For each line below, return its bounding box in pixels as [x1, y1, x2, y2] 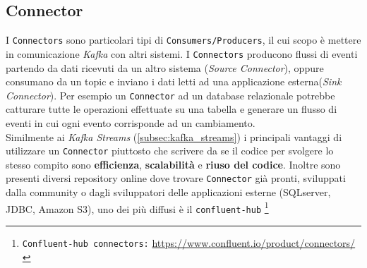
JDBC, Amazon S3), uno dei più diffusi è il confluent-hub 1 [6, 199, 269, 216]
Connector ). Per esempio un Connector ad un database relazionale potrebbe [6, 87, 335, 102]
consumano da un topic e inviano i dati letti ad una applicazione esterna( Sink [6, 74, 342, 89]
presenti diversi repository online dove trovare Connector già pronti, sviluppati [6, 171, 346, 185]
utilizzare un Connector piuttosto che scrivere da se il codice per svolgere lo [6, 143, 334, 158]
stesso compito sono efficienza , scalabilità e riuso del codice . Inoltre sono [6, 157, 341, 171]
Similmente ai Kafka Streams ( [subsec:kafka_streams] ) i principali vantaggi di [6, 129, 342, 144]
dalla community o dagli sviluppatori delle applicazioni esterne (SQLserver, [6, 185, 331, 200]
